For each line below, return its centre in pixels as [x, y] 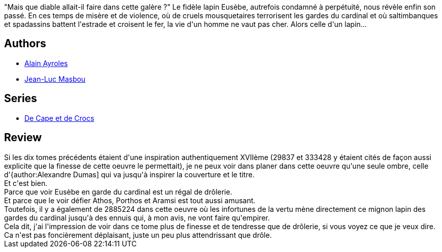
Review [23, 138]
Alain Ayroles [46, 63]
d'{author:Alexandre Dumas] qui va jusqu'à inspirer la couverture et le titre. [129, 174]
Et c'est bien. [26, 183]
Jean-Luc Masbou [55, 79]
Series [21, 99]
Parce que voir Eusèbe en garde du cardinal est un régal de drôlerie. [118, 192]
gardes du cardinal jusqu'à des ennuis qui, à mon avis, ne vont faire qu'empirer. [137, 217]
